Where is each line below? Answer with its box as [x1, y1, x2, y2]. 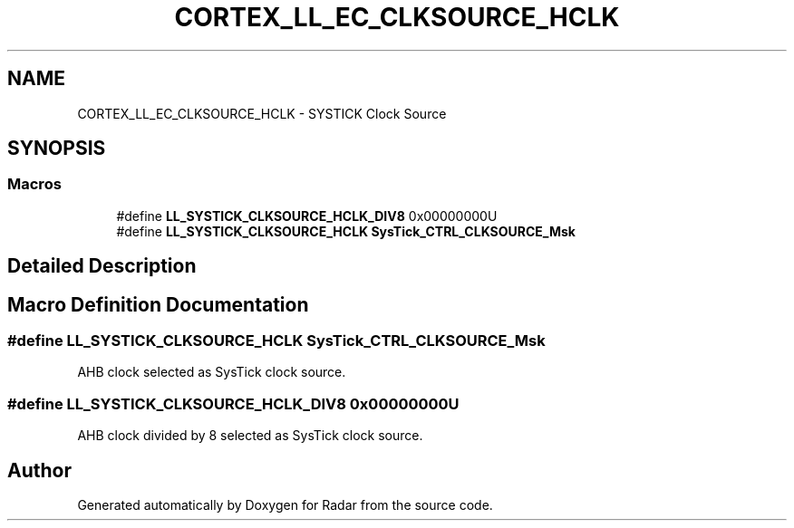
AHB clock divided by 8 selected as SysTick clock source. [77, 427, 423, 444]
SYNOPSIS [7, 137, 106, 160]
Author [7, 458, 72, 482]
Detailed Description [7, 254, 197, 278]
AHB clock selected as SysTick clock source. [77, 364, 346, 380]
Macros [7, 175, 62, 194]
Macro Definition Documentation [7, 293, 309, 316]
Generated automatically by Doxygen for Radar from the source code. [77, 497, 493, 514]
